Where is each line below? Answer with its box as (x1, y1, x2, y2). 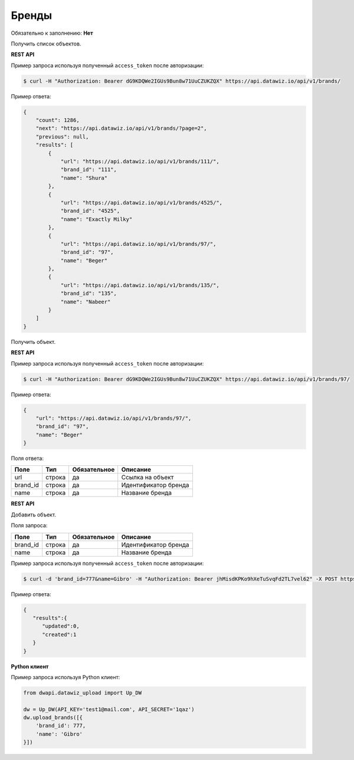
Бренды (11, 9, 53, 22)
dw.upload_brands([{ (23, 714, 83, 721)
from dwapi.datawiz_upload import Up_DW (23, 689, 142, 696)
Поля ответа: (11, 455, 44, 462)
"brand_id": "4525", (60, 208, 120, 215)
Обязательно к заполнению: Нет (11, 29, 94, 37)
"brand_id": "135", (60, 290, 117, 297)
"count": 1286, (35, 117, 80, 124)
